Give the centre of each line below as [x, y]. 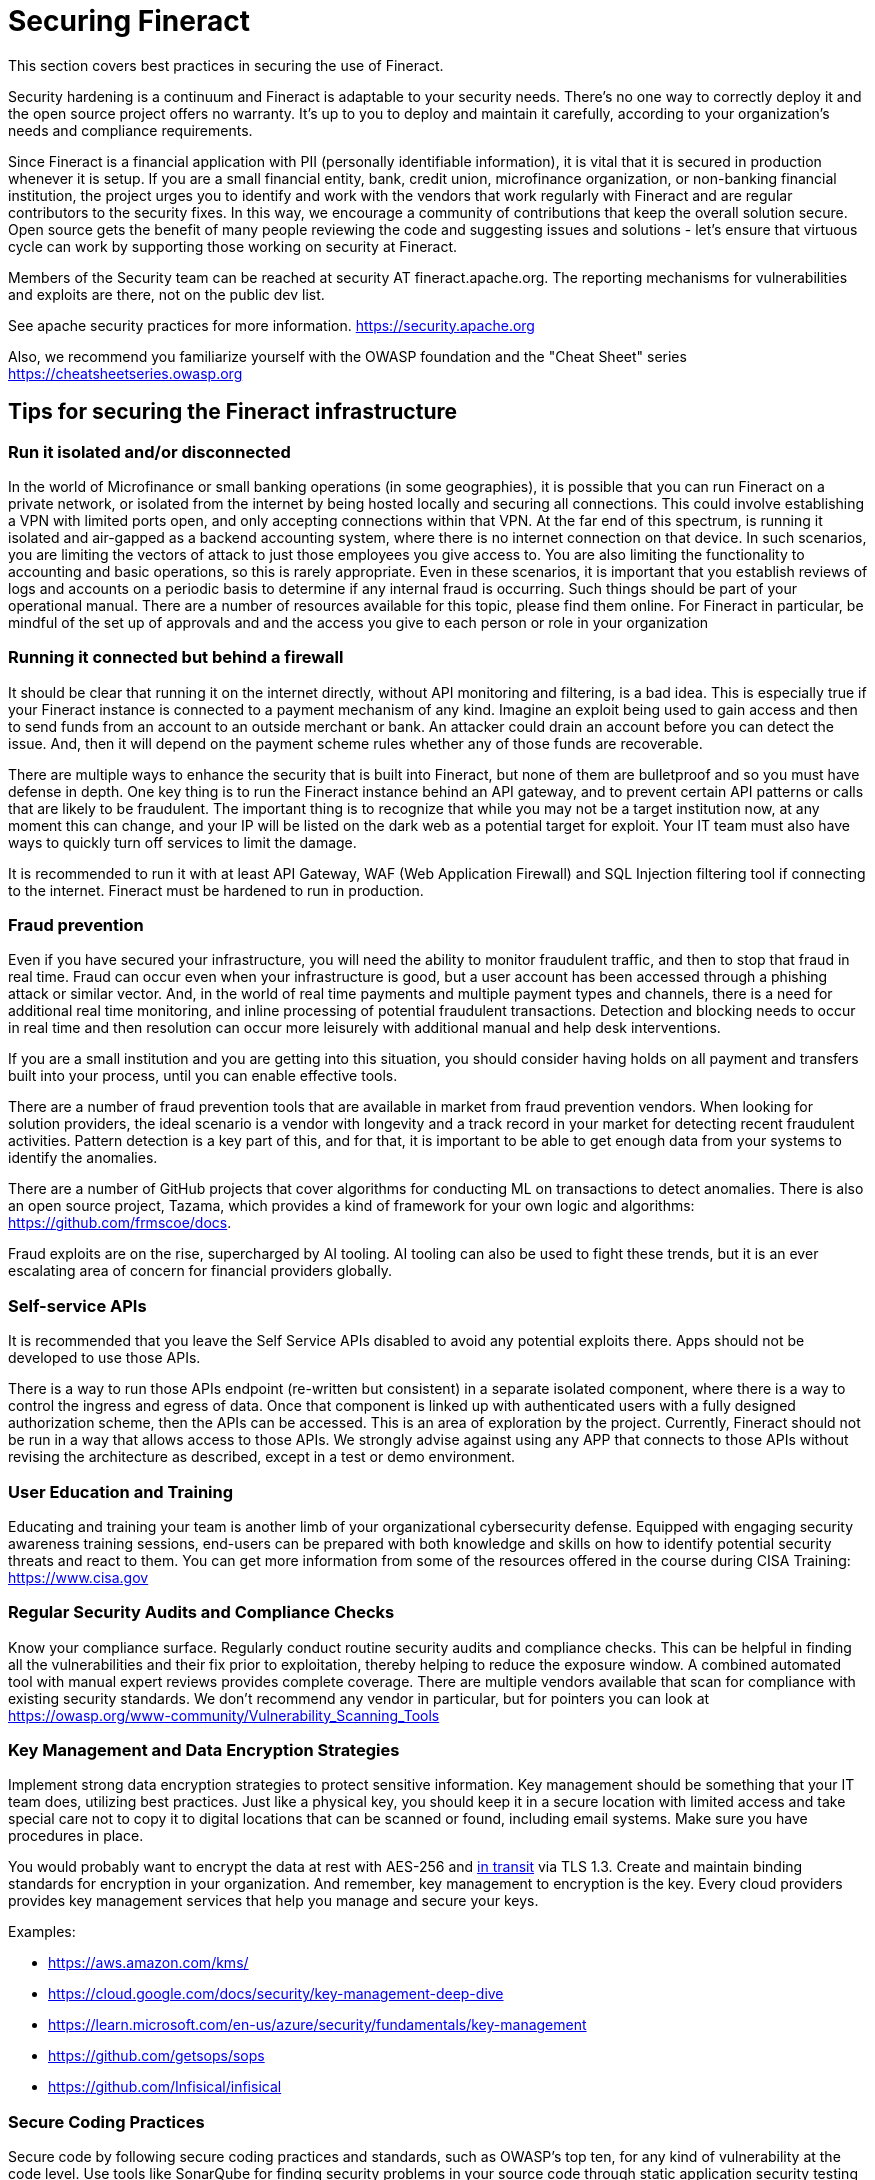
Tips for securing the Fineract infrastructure [233, 412]
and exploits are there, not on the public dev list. [166, 294]
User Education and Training [121, 1491]
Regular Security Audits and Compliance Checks [201, 1612]
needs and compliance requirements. [130, 130]
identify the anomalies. [83, 1158]
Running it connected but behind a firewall [176, 657]
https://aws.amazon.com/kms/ [148, 1963]
